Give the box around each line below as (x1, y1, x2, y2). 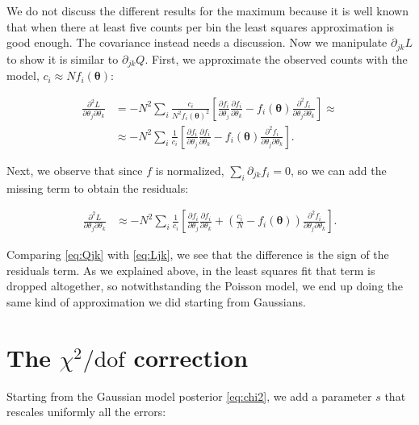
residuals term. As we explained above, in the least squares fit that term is (6, 261, 375, 278)
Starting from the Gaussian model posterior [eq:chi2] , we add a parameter (6, 387, 372, 404)
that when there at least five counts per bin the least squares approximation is (6, 18, 395, 35)
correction (133, 340, 249, 373)
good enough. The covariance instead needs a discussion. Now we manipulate (6, 34, 388, 51)
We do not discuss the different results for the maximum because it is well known (6, 2, 409, 19)
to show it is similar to (6, 50, 119, 67)
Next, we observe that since (6, 161, 143, 178)
